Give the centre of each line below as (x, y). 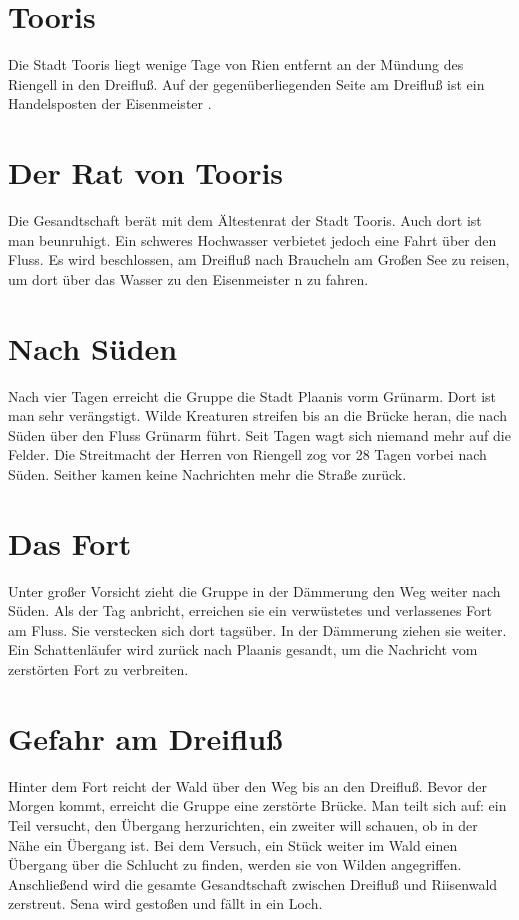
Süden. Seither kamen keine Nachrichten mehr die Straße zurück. (207, 473)
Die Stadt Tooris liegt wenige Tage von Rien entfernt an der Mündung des (236, 64)
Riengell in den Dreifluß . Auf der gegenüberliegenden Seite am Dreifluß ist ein (246, 83)
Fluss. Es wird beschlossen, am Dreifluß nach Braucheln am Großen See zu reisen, (259, 259)
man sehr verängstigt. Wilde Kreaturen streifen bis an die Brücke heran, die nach (257, 415)
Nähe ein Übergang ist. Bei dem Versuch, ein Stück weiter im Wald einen (233, 844)
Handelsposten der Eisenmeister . (110, 103)
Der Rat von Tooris (146, 172)
